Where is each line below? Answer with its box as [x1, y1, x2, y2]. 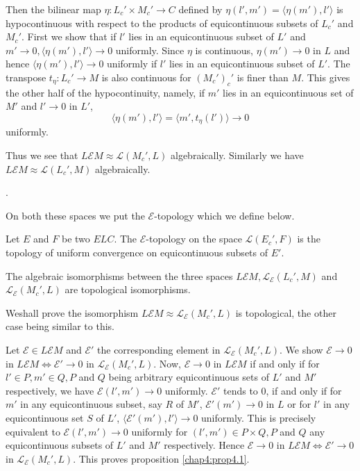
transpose [6, 69, 46, 84]
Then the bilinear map [6, 2, 101, 16]
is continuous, [195, 42, 253, 57]
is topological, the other [235, 305, 336, 320]
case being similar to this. [6, 319, 114, 333]
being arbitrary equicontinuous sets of [108, 370, 269, 384]
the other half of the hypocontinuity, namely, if [6, 85, 205, 99]
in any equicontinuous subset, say [20, 397, 162, 411]
